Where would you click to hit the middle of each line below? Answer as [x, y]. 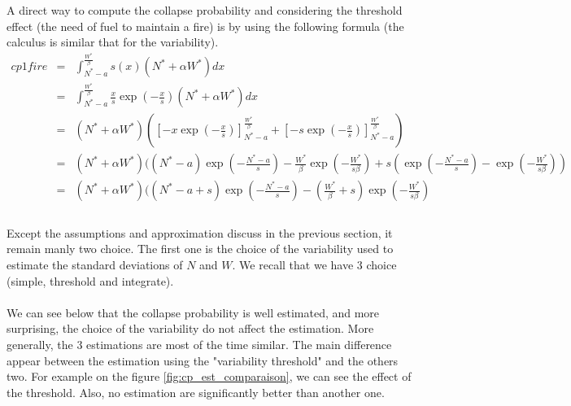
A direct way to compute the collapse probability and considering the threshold [205, 10]
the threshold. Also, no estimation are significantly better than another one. [196, 392]
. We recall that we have [293, 265]
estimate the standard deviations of [95, 265]
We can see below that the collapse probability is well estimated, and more [193, 312]
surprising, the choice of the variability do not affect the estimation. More [190, 328]
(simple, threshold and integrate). [90, 280]
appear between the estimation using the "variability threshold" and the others [203, 360]
